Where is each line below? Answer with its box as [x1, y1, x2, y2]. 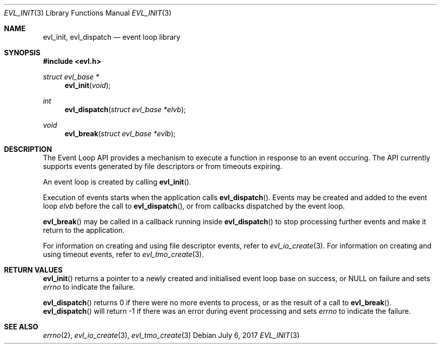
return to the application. [43, 226, 125, 234]
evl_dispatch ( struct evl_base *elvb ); [64, 105, 186, 114]
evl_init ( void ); [64, 81, 111, 90]
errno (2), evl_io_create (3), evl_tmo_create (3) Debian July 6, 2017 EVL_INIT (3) [43, 331, 300, 339]
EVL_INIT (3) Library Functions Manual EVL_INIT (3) [4, 9, 172, 17]
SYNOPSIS [4, 48, 41, 57]
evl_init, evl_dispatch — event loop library [43, 33, 181, 41]
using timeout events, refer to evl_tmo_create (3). [43, 250, 204, 258]
